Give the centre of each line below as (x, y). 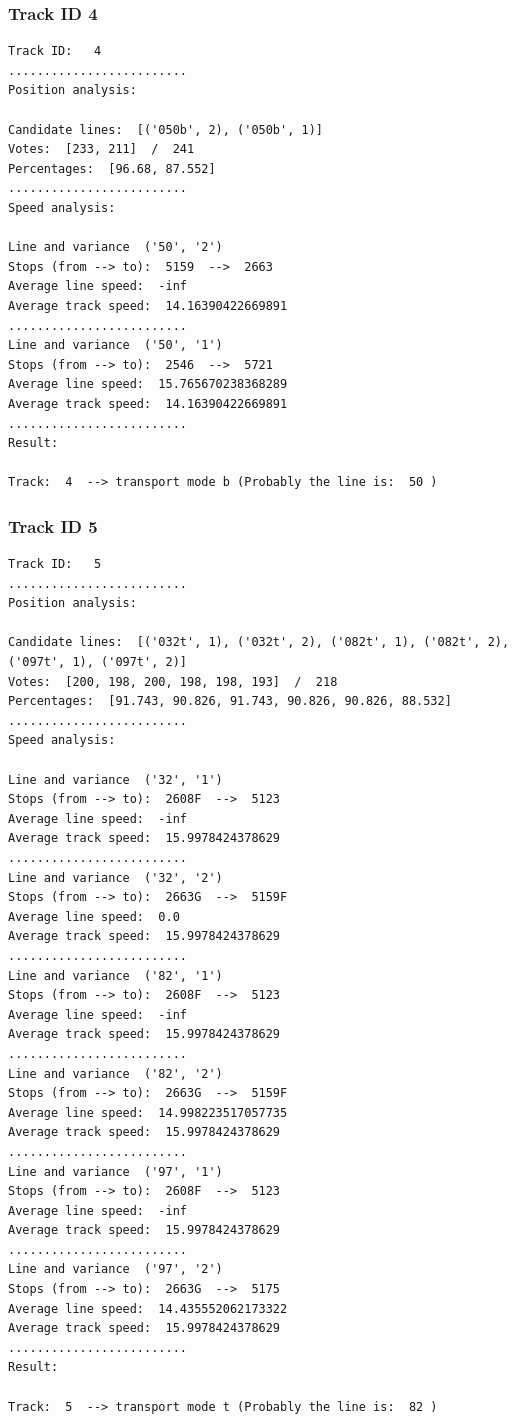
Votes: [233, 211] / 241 (101, 149)
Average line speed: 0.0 (94, 916)
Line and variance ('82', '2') (115, 1073)
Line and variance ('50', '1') (115, 345)
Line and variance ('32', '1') (115, 779)
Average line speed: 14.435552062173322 (148, 1308)
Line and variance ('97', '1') (115, 1171)
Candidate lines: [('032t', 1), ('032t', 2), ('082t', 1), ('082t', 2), (259, 642)
